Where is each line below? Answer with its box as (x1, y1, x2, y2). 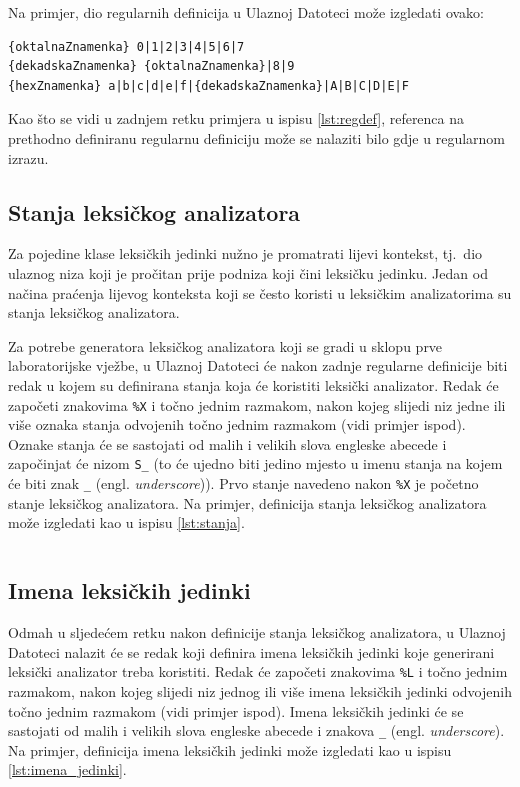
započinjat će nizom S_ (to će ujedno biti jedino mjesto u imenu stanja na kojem (8, 453, 503, 474)
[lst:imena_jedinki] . (8, 759, 127, 780)
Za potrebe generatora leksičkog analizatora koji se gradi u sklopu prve (8, 335, 443, 356)
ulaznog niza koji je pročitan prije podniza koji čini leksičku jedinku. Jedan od (8, 262, 488, 283)
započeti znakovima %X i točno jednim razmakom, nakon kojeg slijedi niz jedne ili (8, 394, 506, 415)
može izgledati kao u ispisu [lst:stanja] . (8, 512, 245, 533)
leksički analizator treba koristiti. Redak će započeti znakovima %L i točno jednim (8, 661, 508, 682)
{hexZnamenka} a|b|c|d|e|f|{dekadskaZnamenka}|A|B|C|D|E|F (8, 78, 409, 93)
